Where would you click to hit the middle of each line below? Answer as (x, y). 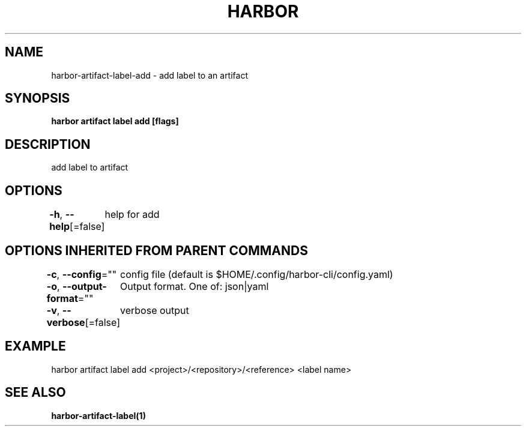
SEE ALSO (35, 393)
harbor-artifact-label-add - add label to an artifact (150, 75)
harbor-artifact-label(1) (98, 415)
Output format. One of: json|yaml (195, 286)
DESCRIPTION (48, 144)
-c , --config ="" (82, 274)
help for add (132, 215)
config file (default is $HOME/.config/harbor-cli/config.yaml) (257, 274)
